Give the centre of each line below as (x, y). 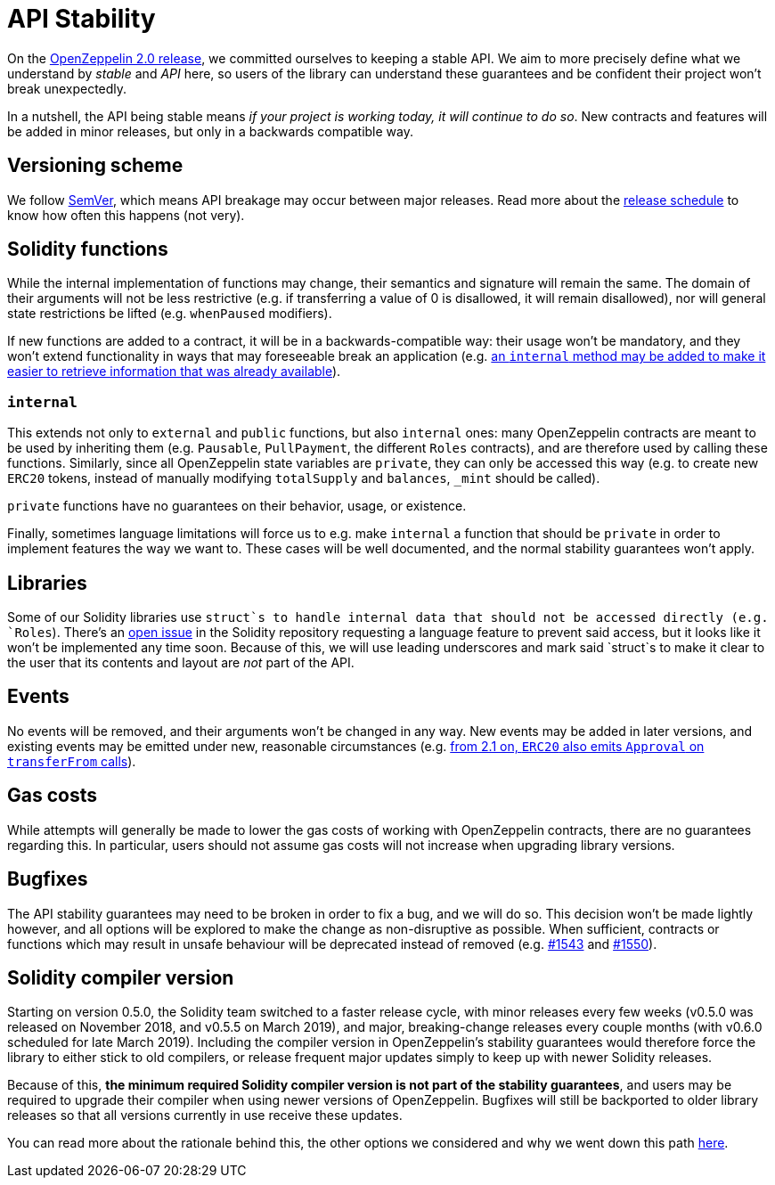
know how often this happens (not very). (126, 215)
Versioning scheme (95, 166)
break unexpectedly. (67, 88)
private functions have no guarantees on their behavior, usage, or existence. (237, 506)
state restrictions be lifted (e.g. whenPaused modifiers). (170, 314)
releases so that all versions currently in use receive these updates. (205, 1116)
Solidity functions (88, 249)
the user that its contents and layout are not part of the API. (181, 663)
